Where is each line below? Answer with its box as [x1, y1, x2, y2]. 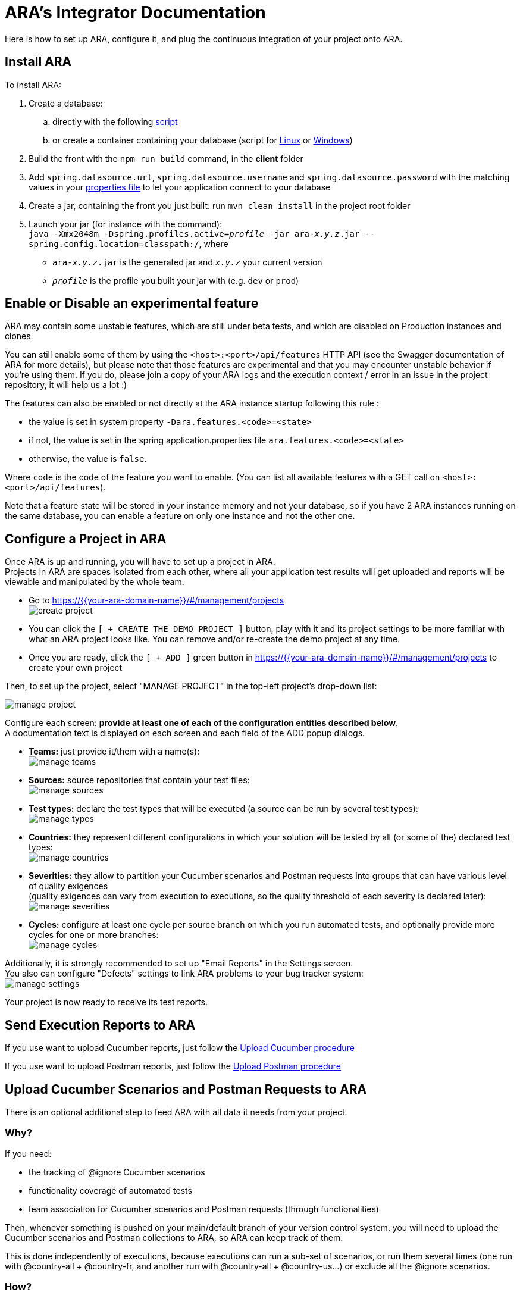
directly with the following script [52, 116, 178, 127]
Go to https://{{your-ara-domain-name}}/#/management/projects [29, 595, 284, 606]
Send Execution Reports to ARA [5, 1017, 196, 1033]
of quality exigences [29, 881, 108, 892]
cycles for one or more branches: [29, 930, 159, 940]
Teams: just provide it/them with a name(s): [29, 746, 200, 757]
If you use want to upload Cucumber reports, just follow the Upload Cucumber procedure [5, 1043, 355, 1053]
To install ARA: [5, 79, 61, 90]
